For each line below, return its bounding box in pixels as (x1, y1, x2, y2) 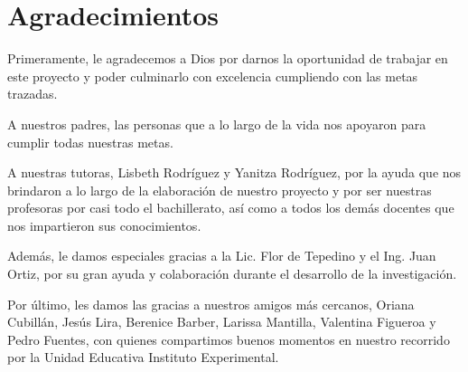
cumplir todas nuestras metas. (7, 132, 173, 151)
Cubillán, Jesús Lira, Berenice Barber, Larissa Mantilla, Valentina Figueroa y (7, 312, 436, 331)
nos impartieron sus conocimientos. (7, 215, 201, 234)
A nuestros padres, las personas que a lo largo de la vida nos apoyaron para (7, 114, 426, 133)
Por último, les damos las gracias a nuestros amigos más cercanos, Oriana (7, 294, 415, 313)
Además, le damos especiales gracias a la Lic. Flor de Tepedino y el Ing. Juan (7, 246, 436, 265)
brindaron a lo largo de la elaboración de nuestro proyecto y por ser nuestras (7, 180, 432, 199)
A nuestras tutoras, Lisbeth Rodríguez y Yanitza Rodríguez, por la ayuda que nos (7, 163, 462, 182)
